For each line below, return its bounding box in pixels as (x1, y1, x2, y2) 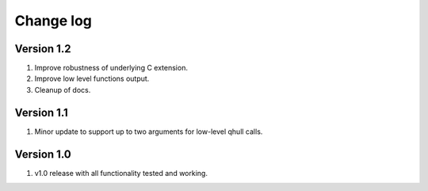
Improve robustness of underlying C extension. (34, 63, 188, 73)
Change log (14, 12, 93, 29)
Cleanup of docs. (34, 85, 91, 94)
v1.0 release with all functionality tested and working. (34, 168, 208, 178)
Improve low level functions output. (34, 74, 150, 83)
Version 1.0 (14, 147, 71, 161)
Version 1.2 (14, 42, 71, 55)
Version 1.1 (14, 105, 69, 119)
